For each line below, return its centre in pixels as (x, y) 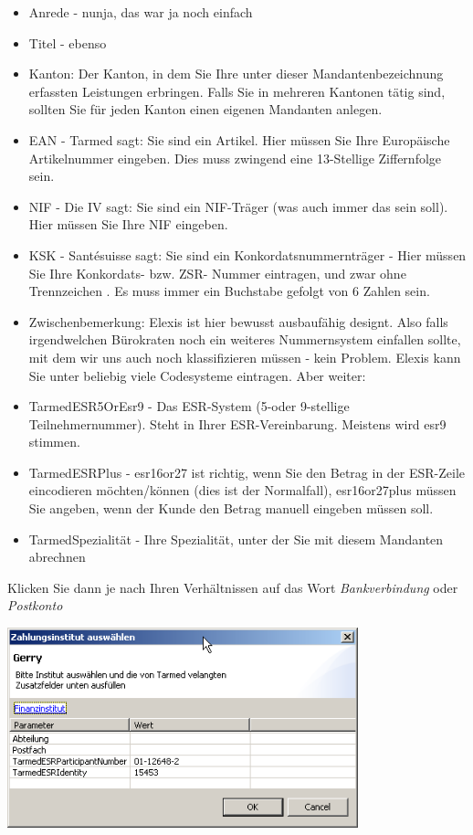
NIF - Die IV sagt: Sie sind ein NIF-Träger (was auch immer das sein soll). (238, 206)
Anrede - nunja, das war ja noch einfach (141, 12)
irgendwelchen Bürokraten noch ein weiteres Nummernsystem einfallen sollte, (245, 339)
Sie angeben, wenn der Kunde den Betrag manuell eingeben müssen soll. (231, 508)
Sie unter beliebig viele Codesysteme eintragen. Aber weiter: (197, 375)
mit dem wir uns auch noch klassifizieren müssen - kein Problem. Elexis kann (245, 357)
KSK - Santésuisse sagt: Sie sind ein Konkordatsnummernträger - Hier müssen (247, 254)
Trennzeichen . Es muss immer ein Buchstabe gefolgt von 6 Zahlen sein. (229, 291)
